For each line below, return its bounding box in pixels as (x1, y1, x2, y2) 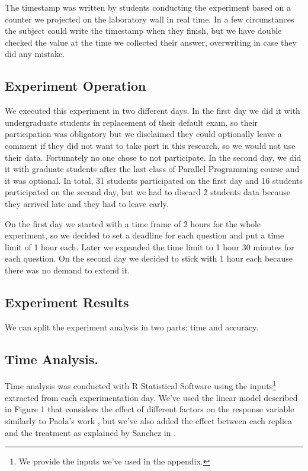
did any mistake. (5, 47, 65, 60)
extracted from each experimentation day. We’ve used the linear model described (5, 391, 298, 403)
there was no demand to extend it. (5, 263, 130, 276)
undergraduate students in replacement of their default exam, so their (5, 116, 258, 128)
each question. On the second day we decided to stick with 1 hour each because (5, 252, 293, 265)
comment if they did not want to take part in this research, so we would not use (5, 139, 296, 151)
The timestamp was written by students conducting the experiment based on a (5, 1, 291, 13)
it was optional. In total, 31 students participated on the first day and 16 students (5, 174, 303, 186)
